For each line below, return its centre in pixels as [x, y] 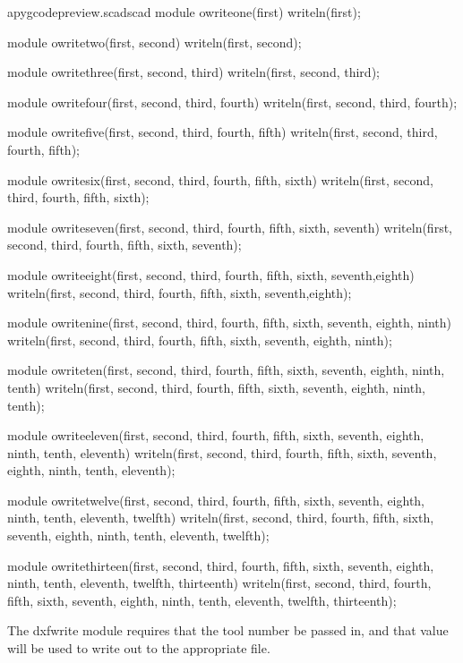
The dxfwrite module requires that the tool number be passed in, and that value [228, 630]
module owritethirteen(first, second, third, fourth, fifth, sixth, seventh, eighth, [221, 565]
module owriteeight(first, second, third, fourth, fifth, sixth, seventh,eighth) [211, 274]
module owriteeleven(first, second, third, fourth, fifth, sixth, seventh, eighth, [216, 435]
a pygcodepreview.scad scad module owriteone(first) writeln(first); [184, 12]
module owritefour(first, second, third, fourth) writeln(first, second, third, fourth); [232, 102]
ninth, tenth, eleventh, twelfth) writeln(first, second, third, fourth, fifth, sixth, [221, 518]
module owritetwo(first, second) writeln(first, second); [154, 42]
